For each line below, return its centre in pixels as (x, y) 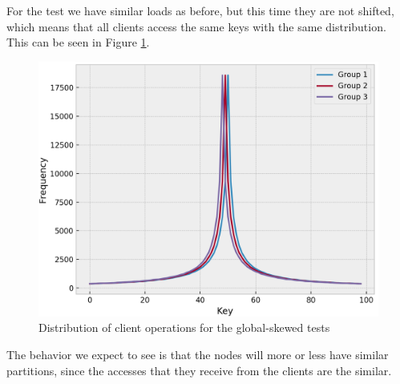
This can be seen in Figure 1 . (78, 42)
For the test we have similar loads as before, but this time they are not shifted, (200, 10)
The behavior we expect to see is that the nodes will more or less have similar (198, 354)
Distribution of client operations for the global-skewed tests (184, 327)
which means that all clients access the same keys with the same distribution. (196, 26)
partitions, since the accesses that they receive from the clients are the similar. (199, 370)
